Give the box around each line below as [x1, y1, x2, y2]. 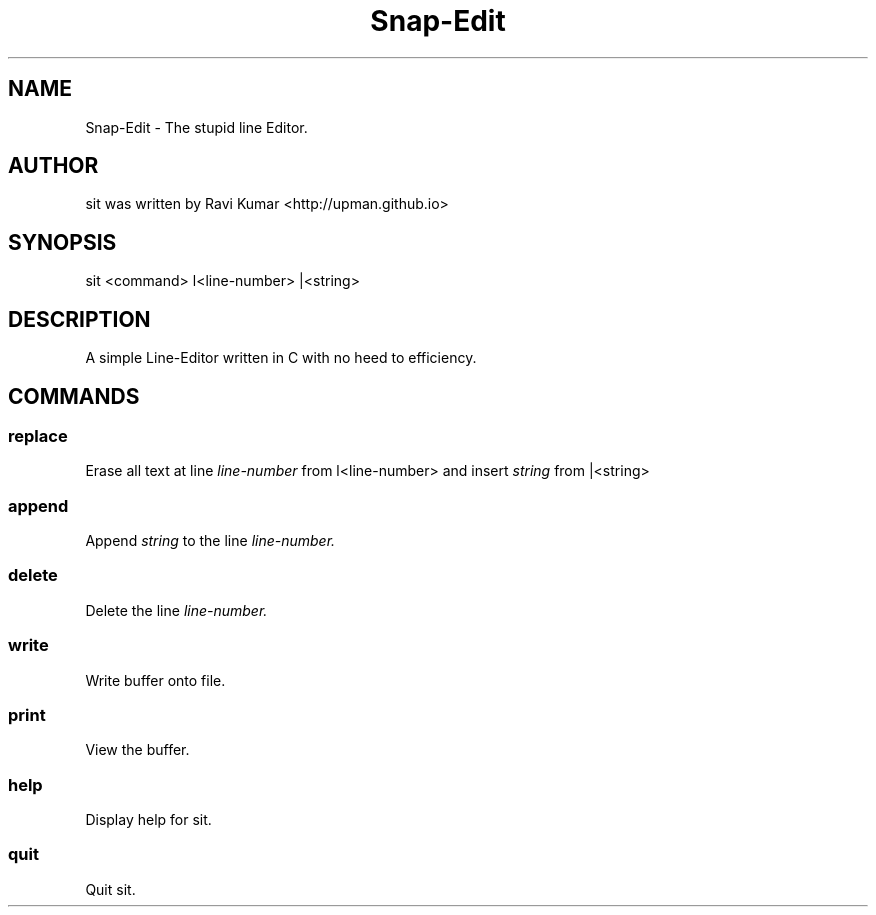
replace [8, 425, 68, 446]
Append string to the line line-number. [85, 532, 336, 550]
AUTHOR [8, 153, 99, 179]
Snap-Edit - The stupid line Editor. [85, 118, 308, 136]
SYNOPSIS [8, 229, 117, 255]
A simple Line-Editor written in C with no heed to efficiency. [85, 349, 477, 367]
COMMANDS [8, 383, 140, 409]
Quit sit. [85, 880, 136, 898]
